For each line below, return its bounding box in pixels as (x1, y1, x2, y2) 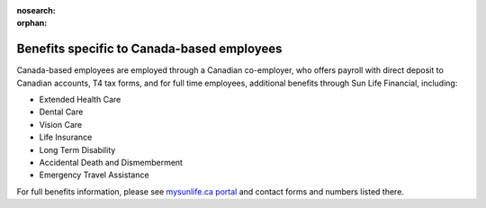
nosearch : (16, 5, 56, 15)
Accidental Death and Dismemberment (39, 158, 184, 168)
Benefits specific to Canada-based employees (16, 41, 283, 57)
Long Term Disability (39, 144, 116, 155)
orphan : (16, 18, 48, 29)
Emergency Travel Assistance (39, 169, 149, 180)
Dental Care (39, 106, 84, 117)
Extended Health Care (39, 95, 121, 105)
